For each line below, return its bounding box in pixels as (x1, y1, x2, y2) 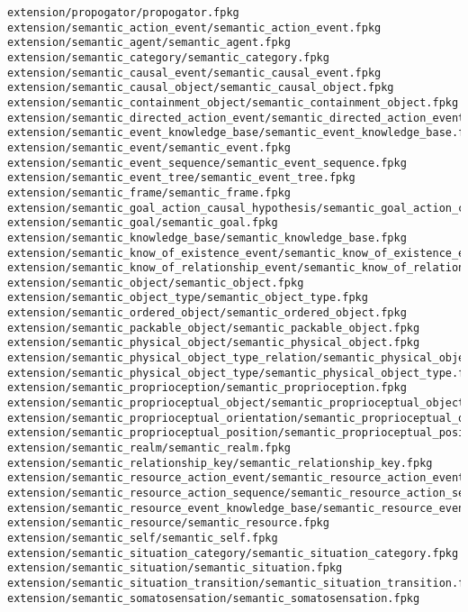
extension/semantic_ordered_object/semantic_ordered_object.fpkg (7, 306, 407, 320)
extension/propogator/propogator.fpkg (7, 6, 239, 19)
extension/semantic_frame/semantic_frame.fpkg (7, 186, 291, 199)
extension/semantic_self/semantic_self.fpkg (7, 531, 278, 544)
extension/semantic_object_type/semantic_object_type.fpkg (7, 291, 368, 305)
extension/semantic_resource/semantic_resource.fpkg (7, 516, 329, 530)
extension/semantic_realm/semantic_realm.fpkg (7, 442, 291, 455)
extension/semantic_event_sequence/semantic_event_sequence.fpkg (7, 156, 407, 169)
